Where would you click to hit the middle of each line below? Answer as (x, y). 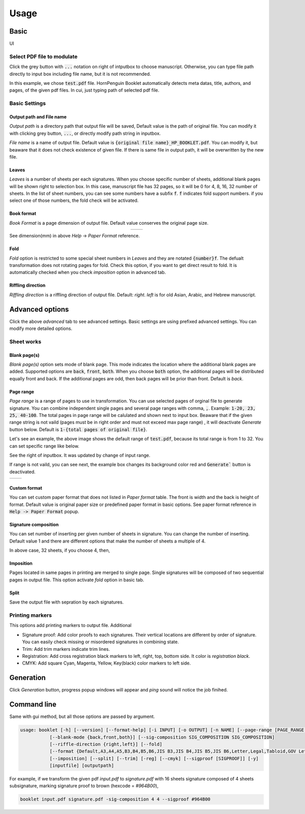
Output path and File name (38, 116)
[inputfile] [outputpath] (82, 766)
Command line (33, 704)
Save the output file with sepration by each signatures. (67, 602)
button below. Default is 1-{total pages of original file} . (78, 429)
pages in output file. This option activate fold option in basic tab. (77, 580)
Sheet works (25, 342)
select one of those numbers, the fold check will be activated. (74, 200)
